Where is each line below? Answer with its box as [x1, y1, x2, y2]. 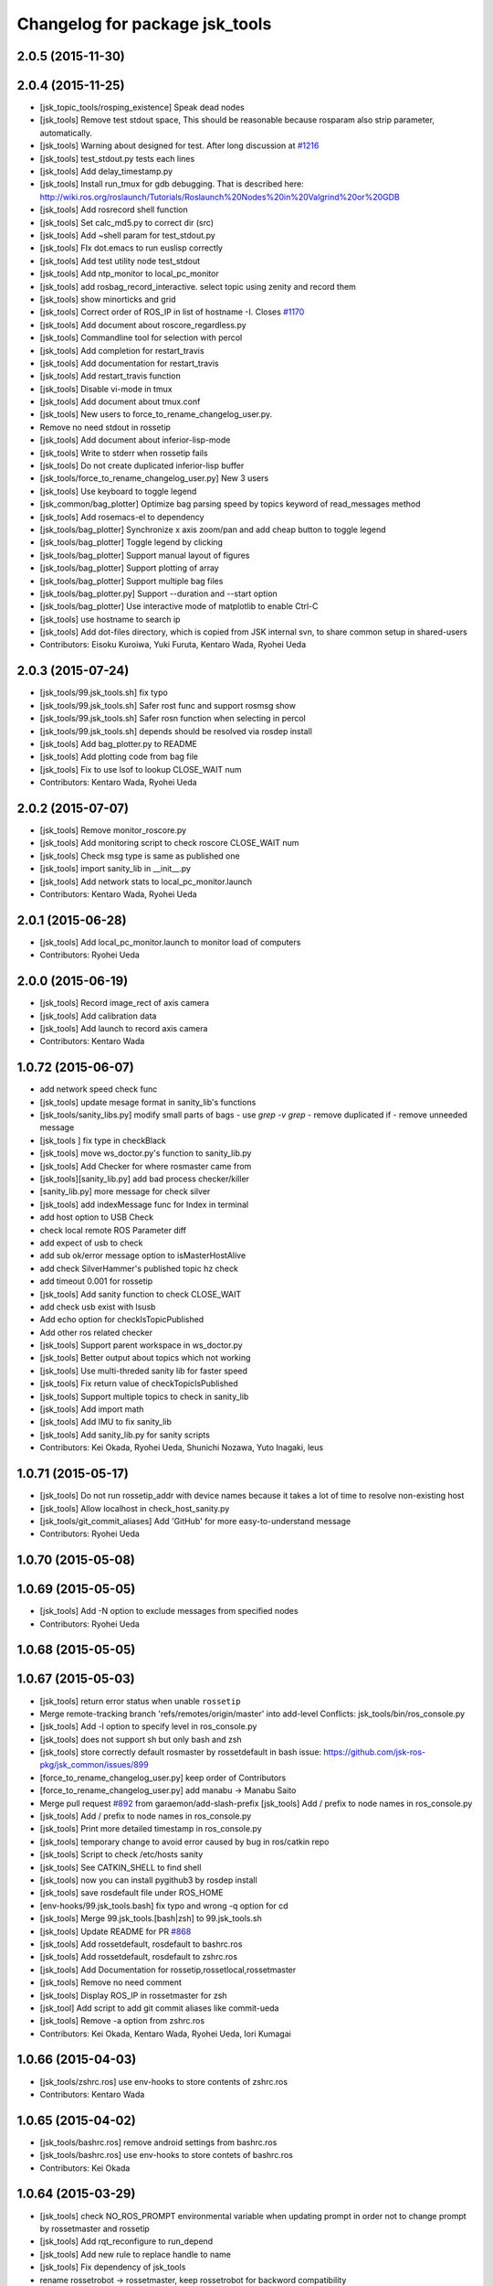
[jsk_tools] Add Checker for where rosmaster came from [39, 1160, 252, 1171]
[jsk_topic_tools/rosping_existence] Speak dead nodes [39, 101, 246, 113]
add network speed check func [39, 1084, 158, 1095]
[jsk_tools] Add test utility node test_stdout [39, 255, 201, 266]
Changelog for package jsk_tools [16, 14, 272, 34]
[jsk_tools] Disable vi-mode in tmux [39, 383, 173, 394]
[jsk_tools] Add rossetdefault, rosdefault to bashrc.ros [39, 1939, 243, 1950]
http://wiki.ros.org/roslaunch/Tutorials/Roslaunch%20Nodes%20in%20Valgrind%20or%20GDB [39, 191, 401, 202]
